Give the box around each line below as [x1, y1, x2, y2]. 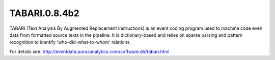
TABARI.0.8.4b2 [9, 8, 80, 19]
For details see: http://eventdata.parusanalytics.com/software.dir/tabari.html [9, 48, 170, 54]
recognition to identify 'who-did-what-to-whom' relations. [9, 39, 131, 45]
